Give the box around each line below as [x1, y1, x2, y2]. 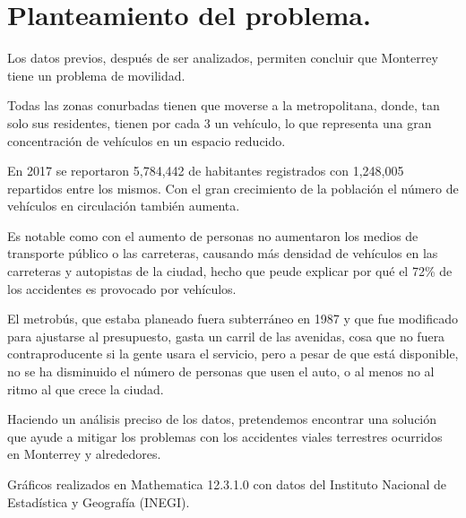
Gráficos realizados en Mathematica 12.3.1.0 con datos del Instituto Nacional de [7, 475, 447, 493]
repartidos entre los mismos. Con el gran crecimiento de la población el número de [7, 178, 459, 197]
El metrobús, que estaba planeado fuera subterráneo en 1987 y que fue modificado [7, 309, 459, 328]
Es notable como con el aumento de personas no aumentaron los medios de [7, 226, 419, 245]
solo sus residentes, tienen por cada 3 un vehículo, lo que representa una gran [7, 113, 432, 132]
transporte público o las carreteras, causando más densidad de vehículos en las [7, 244, 438, 263]
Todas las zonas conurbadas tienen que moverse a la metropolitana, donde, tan [7, 96, 440, 115]
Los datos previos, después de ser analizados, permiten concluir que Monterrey [7, 48, 438, 67]
